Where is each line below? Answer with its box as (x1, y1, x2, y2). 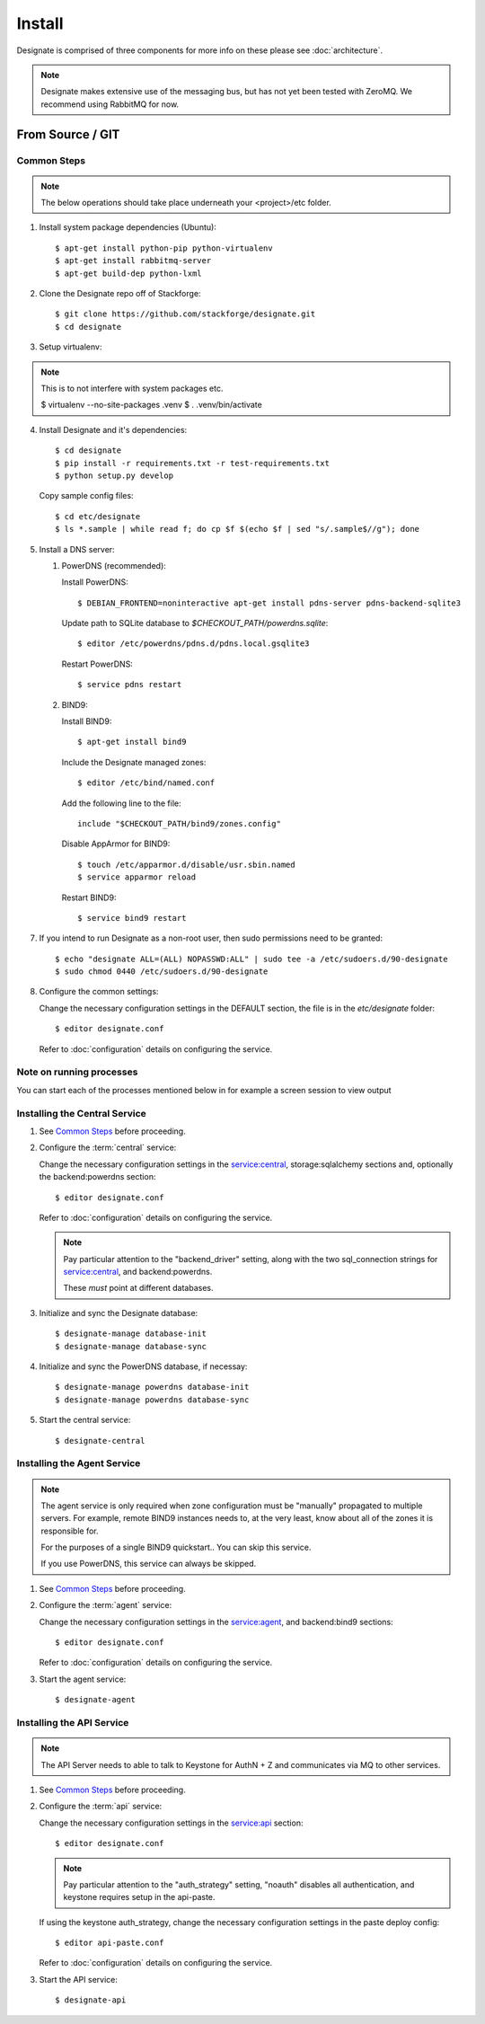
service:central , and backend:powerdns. (63, 1267, 213, 1277)
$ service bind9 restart (77, 913, 187, 923)
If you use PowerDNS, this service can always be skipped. (40, 1559, 257, 1569)
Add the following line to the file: (61, 798, 181, 809)
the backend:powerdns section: (39, 1171, 156, 1182)
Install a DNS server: (39, 544, 116, 554)
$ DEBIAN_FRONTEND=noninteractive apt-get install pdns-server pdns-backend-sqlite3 (77, 597, 462, 608)
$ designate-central (55, 1436, 145, 1445)
